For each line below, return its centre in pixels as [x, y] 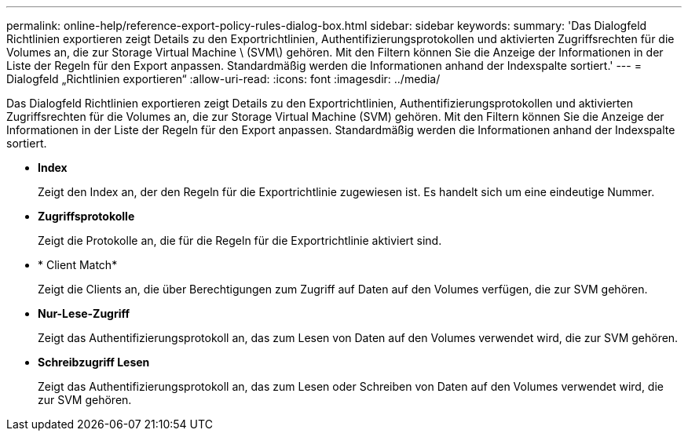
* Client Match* [78, 265]
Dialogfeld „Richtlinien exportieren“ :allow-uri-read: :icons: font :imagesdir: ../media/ [223, 79]
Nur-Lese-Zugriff [84, 313]
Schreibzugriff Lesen [94, 362]
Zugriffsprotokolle [86, 216]
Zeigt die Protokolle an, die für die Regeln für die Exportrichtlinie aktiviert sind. [240, 240]
